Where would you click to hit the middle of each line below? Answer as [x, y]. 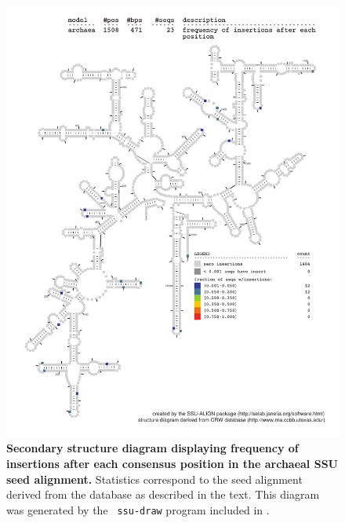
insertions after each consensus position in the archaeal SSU [172, 464]
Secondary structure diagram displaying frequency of [153, 448]
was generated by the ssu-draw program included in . [138, 509]
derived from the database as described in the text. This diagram [163, 494]
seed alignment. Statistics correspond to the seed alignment [154, 479]
